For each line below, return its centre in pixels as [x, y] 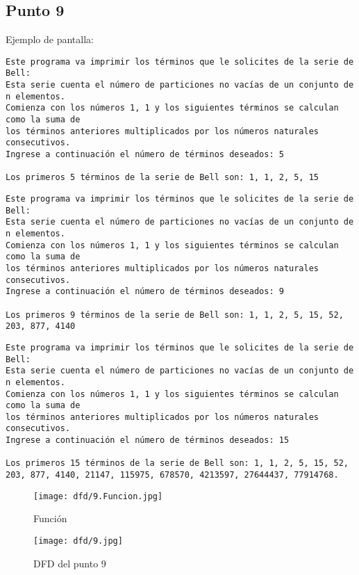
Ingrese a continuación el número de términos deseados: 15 [148, 440]
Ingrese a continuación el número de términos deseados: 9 [145, 292]
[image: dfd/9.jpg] [78, 541]
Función [50, 518]
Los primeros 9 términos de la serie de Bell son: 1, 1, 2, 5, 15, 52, [175, 315]
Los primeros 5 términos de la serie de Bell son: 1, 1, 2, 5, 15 [162, 178]
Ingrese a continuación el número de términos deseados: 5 [145, 155]
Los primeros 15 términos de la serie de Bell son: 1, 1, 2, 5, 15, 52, [177, 463]
